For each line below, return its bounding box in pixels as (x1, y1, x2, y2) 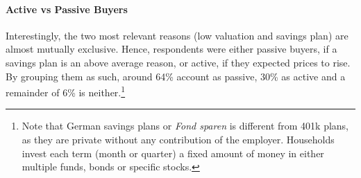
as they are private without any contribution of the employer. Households (22, 132, 335, 147)
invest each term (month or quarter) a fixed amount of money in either (22, 145, 324, 160)
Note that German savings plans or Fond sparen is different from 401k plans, (22, 118, 349, 133)
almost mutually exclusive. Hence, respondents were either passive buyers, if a (6, 42, 337, 56)
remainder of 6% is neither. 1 (6, 83, 126, 99)
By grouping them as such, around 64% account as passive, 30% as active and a (6, 69, 346, 83)
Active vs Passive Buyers (6, 1, 128, 16)
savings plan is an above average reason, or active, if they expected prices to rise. (6, 55, 351, 69)
